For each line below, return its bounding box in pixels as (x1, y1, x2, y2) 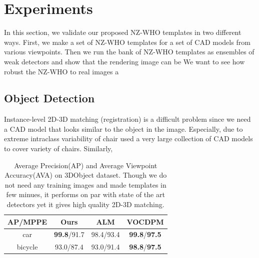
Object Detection (4, 90, 95, 106)
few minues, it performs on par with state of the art (6, 189, 165, 200)
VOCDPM (126, 216, 164, 227)
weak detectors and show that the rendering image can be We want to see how (4, 56, 245, 66)
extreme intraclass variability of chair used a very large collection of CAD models (4, 133, 253, 144)
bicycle (16, 242, 38, 252)
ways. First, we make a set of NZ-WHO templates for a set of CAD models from (4, 36, 250, 47)
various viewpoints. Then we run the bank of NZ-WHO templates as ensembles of (4, 46, 254, 57)
